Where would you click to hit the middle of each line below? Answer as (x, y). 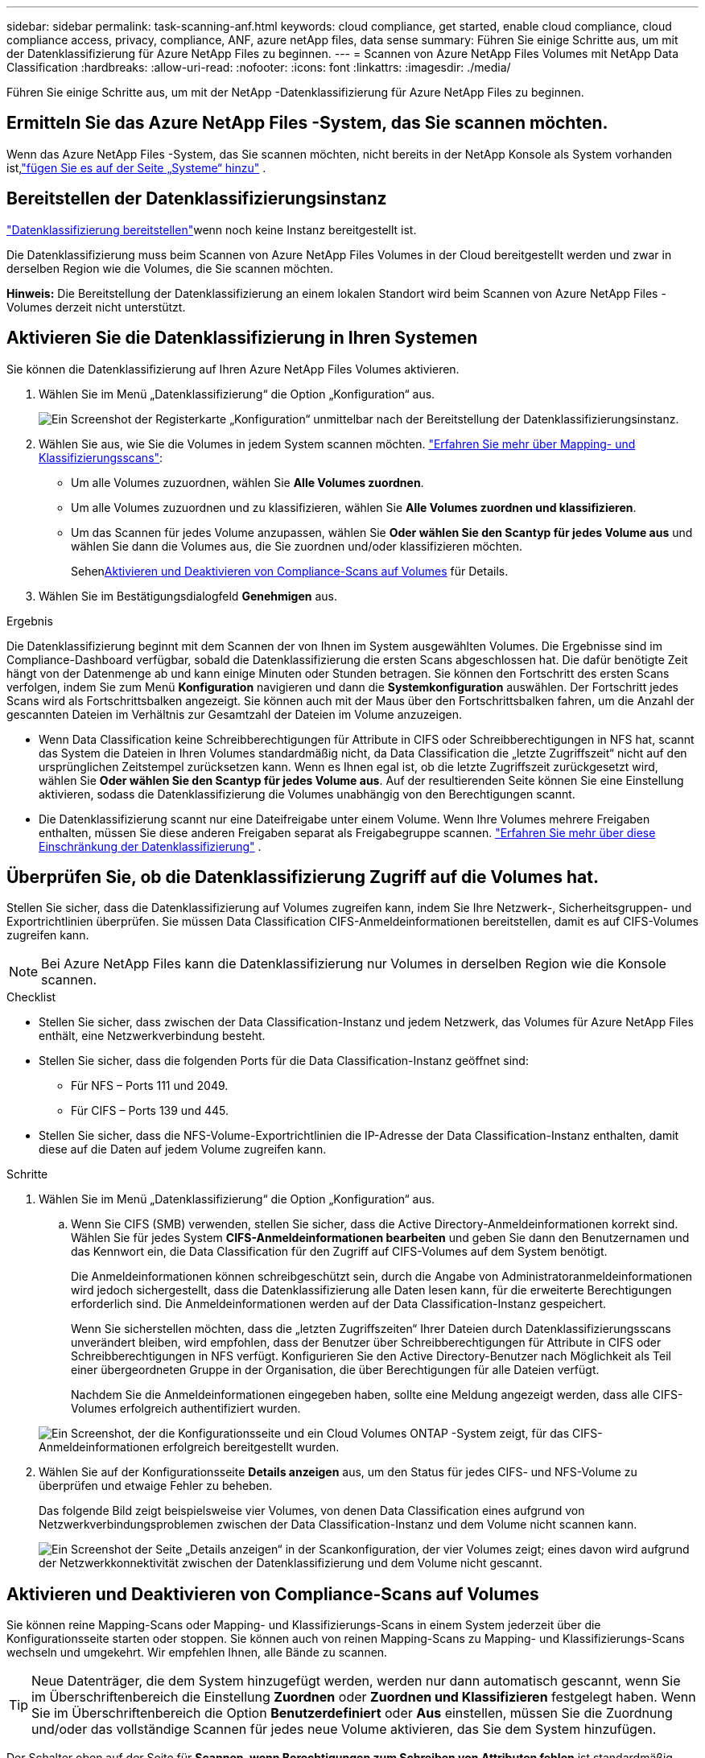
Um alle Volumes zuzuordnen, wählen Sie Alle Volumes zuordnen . (247, 482)
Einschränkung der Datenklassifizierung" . (150, 846)
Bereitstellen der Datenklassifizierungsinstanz (197, 199)
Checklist (31, 997)
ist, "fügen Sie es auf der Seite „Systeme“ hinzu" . (136, 167)
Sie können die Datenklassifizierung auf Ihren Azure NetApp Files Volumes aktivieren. (233, 369)
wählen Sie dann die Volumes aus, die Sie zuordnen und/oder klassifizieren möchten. (297, 546)
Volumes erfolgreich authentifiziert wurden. (186, 1409)
